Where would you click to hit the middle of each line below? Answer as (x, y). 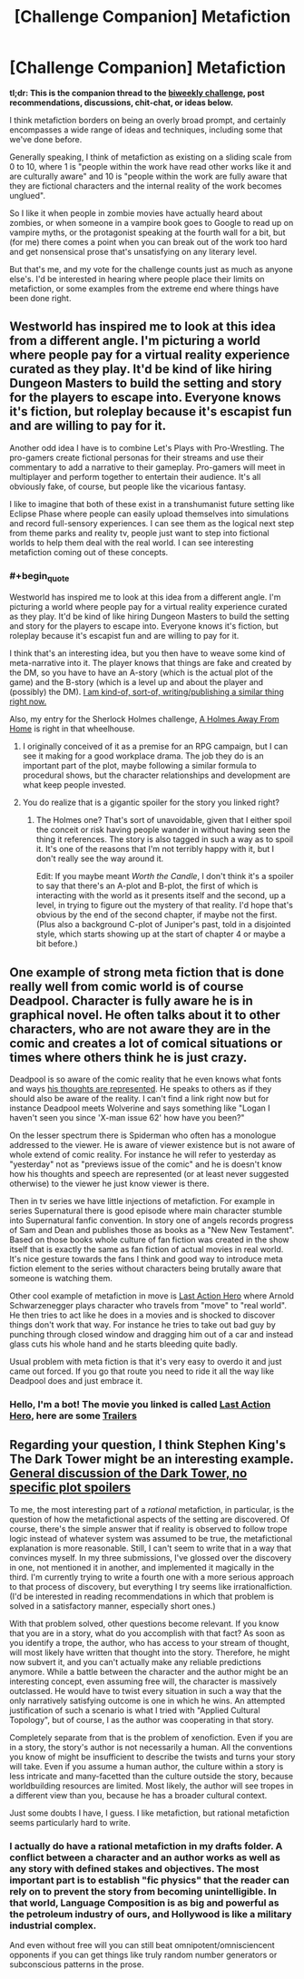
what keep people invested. (74, 785)
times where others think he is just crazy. (128, 1058)
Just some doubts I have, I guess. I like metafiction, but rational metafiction (150, 1813)
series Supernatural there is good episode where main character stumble (146, 1211)
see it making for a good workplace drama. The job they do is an (143, 756)
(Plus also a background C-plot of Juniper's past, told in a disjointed (163, 925)
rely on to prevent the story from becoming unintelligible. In (143, 1891)
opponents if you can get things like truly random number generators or (143, 1955)
